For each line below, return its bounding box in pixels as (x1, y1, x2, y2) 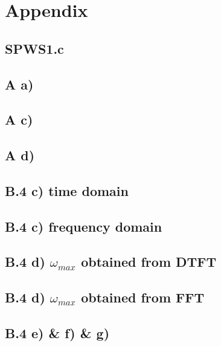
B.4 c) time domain (5, 181, 129, 200)
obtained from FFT (81, 288, 205, 307)
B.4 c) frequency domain (5, 217, 162, 235)
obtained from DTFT (81, 252, 217, 271)
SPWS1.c (5, 39, 64, 57)
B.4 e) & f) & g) (5, 324, 110, 342)
